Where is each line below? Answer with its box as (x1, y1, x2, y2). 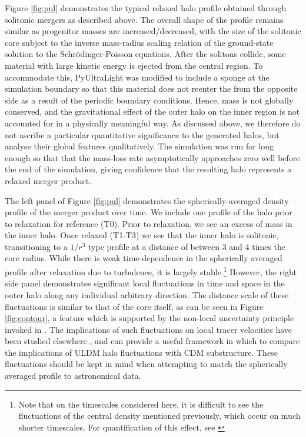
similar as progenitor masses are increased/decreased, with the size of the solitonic (5, 25, 301, 37)
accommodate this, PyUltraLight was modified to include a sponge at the (5, 71, 270, 83)
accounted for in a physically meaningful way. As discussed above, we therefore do (5, 116, 301, 129)
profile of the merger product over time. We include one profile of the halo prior (5, 206, 292, 218)
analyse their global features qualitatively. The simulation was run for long (5, 140, 274, 152)
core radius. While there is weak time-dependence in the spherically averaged (5, 252, 282, 264)
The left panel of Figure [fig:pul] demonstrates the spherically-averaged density (5, 194, 289, 206)
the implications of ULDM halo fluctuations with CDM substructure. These (5, 346, 278, 358)
